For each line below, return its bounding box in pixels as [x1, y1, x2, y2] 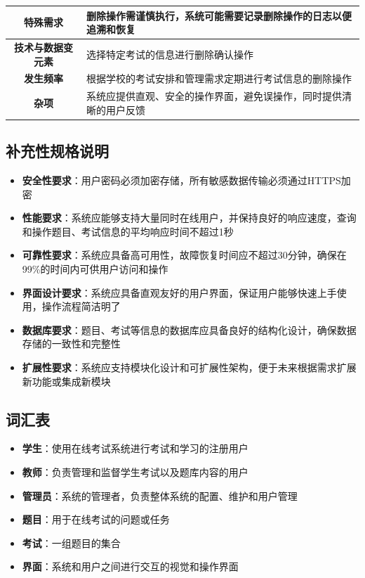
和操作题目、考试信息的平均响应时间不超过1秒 [22, 224, 234, 238]
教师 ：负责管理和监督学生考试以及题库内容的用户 [22, 465, 248, 480]
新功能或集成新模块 [22, 373, 111, 388]
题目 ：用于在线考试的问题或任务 [22, 512, 170, 527]
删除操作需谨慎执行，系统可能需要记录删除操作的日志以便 [86, 8, 352, 23]
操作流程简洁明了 [41, 299, 121, 314]
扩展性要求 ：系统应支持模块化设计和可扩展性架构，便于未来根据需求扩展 [22, 360, 357, 375]
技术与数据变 [13, 39, 73, 54]
